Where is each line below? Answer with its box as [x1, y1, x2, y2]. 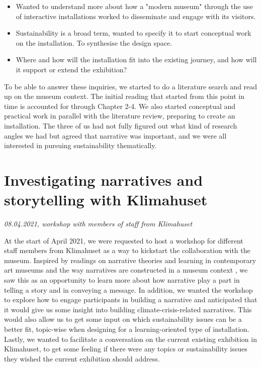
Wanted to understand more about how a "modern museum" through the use [16, 1, 253, 11]
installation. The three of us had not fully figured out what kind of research [4, 120, 237, 131]
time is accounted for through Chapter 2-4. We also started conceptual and [4, 100, 236, 111]
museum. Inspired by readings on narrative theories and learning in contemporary [4, 255, 256, 265]
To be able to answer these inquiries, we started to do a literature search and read [4, 81, 257, 91]
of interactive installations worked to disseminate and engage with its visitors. [16, 11, 256, 21]
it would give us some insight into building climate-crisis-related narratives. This [4, 304, 252, 314]
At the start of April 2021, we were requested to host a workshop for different [4, 235, 243, 246]
